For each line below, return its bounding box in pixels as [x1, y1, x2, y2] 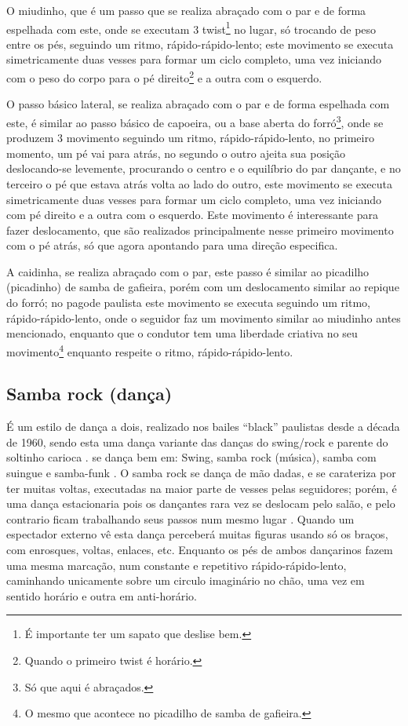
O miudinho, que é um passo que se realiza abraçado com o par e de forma [6, 2, 366, 18]
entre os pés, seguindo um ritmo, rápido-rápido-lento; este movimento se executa [6, 35, 394, 52]
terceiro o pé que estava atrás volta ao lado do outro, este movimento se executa [6, 175, 392, 192]
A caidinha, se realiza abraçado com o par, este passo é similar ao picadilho [6, 263, 370, 279]
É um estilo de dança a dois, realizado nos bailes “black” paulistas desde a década [6, 418, 400, 435]
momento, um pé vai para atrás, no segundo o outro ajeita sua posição [6, 144, 346, 161]
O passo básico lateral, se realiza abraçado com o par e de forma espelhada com [6, 96, 390, 112]
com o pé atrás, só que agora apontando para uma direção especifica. [6, 237, 338, 254]
